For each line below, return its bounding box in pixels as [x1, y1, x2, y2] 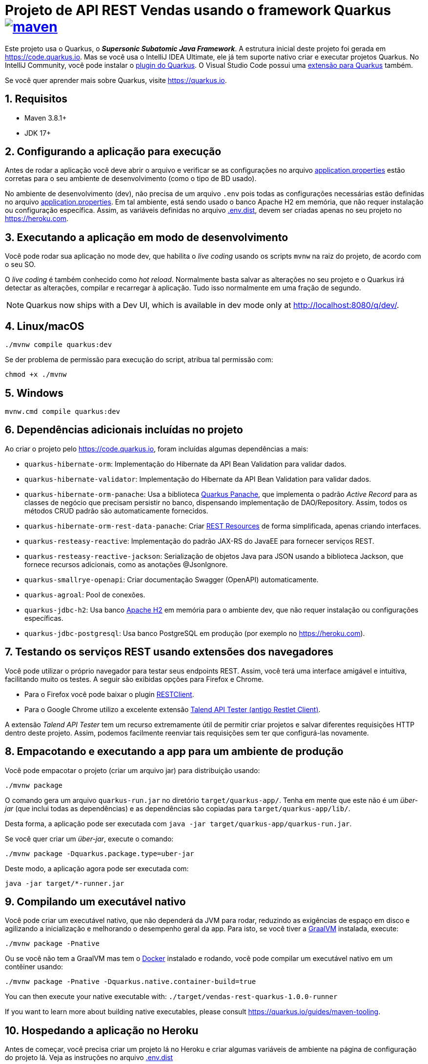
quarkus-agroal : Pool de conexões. [24, 590, 145, 599]
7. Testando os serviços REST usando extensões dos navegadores [5, 646, 333, 658]
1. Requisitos [5, 93, 68, 105]
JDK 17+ [24, 128, 51, 137]
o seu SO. [5, 260, 36, 269]
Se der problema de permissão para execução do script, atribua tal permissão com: [5, 355, 273, 364]
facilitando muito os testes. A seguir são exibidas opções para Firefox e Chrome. [5, 675, 264, 683]
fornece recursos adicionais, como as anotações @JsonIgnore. [24, 560, 228, 569]
